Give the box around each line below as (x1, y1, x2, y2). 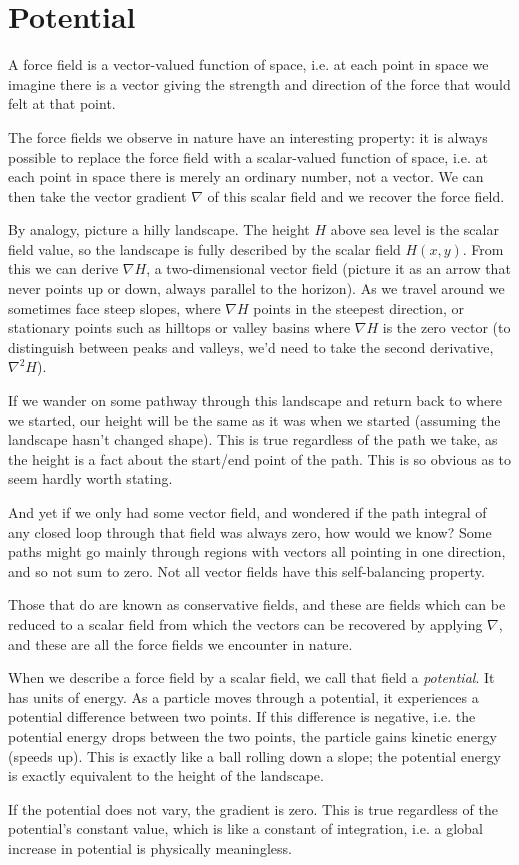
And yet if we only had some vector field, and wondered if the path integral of (8, 502, 487, 522)
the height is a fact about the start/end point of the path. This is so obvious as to (8, 448, 512, 469)
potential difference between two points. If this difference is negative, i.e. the (8, 706, 476, 727)
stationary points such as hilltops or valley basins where (8, 317, 351, 338)
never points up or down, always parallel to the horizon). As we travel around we (8, 278, 505, 299)
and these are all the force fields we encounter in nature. (8, 633, 353, 654)
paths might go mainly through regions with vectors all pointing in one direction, (8, 541, 506, 562)
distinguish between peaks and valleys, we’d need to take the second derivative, (8, 336, 494, 357)
